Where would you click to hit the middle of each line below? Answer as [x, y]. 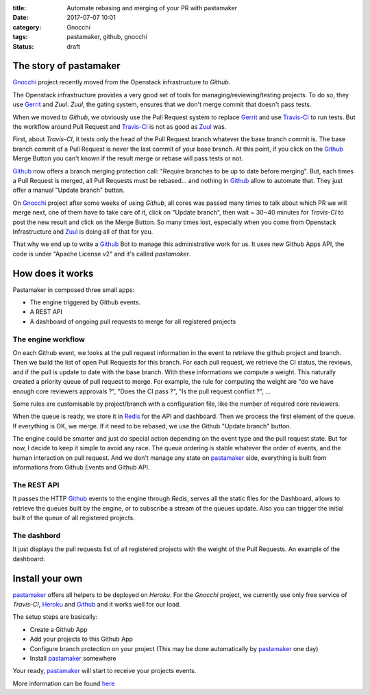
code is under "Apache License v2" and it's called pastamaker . [102, 254]
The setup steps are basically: [55, 617]
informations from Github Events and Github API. [81, 467]
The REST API [36, 485]
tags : [20, 37]
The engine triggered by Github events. [85, 302]
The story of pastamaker [66, 66]
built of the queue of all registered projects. [74, 518]
